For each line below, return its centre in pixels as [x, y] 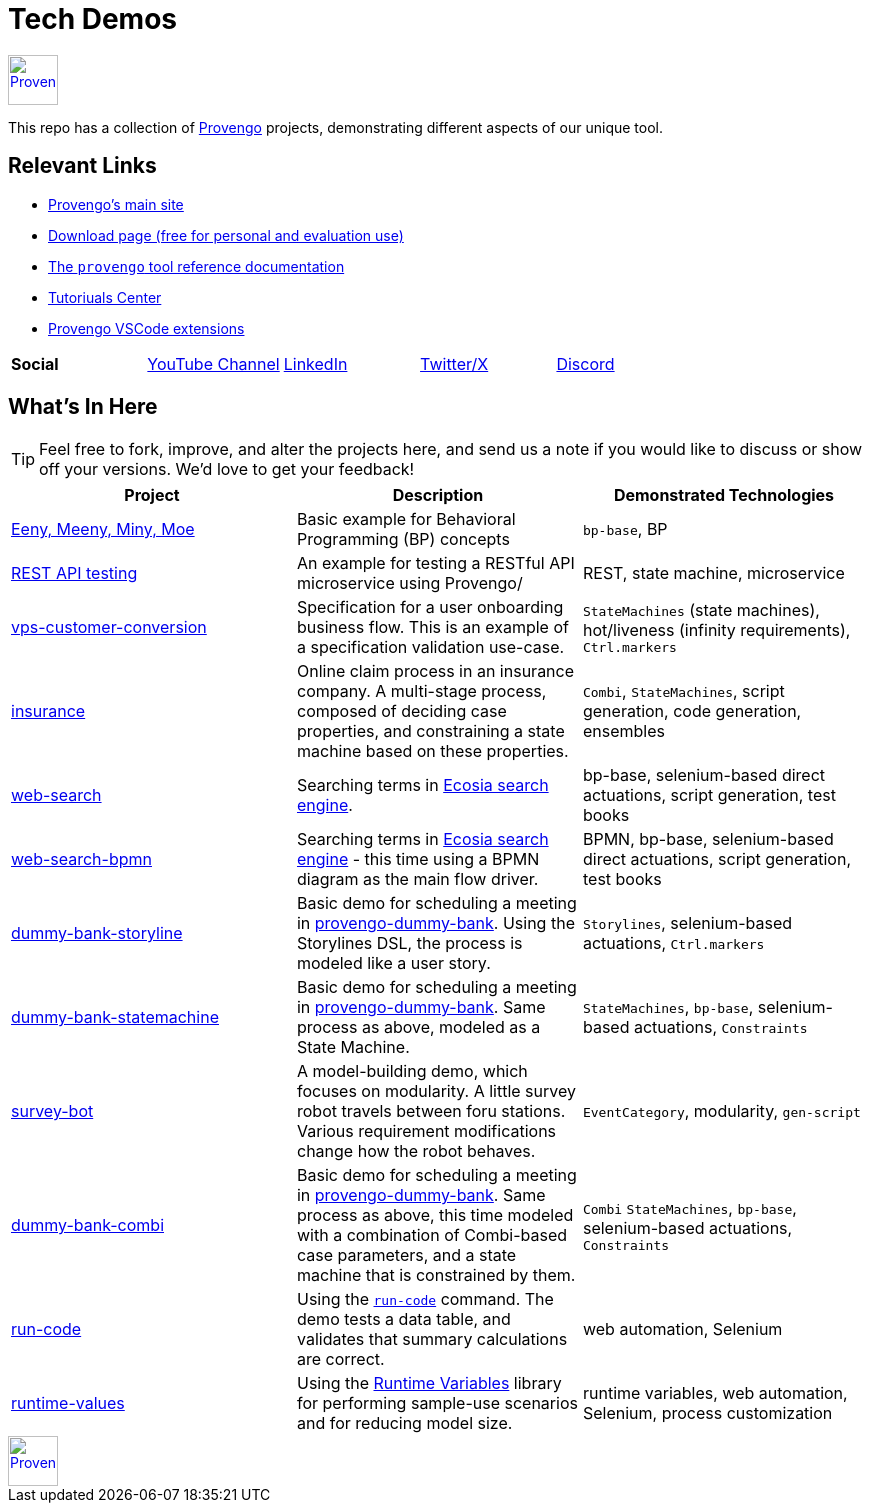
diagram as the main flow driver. [417, 879]
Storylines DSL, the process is [409, 943]
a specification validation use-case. [430, 647]
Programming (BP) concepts [403, 539]
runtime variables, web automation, [715, 1393]
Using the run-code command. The [425, 1299]
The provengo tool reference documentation [196, 266]
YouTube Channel [213, 363]
